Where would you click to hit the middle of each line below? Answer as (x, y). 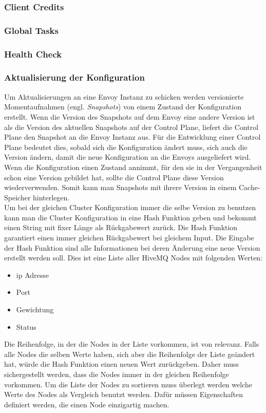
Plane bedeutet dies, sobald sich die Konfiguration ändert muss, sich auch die (126, 147)
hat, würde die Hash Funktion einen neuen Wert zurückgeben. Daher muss (121, 364)
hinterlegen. (51, 197)
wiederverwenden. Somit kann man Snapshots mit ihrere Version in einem (120, 187)
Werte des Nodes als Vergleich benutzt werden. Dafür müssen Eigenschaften (123, 394)
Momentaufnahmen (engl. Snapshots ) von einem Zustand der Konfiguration (123, 107)
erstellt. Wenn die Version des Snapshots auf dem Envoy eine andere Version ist (130, 116)
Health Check (33, 54)
